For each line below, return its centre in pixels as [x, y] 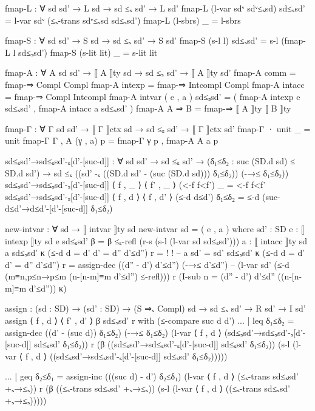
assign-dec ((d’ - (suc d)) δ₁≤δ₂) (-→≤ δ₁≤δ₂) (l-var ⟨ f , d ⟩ [113, 332]
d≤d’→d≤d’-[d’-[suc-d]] [46, 208]
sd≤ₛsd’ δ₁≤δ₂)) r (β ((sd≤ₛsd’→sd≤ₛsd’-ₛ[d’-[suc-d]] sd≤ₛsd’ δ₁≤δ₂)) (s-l [162, 344]
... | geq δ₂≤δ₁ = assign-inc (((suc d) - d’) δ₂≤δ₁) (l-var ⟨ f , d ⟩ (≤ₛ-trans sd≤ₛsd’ [152, 376]
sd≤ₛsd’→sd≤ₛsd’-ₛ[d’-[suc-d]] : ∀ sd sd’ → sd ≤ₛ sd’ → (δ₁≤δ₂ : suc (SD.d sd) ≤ [150, 160]
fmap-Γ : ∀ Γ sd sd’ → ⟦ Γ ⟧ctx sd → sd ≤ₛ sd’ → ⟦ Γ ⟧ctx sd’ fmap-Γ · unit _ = [158, 128]
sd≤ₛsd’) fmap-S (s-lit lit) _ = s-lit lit [88, 52]
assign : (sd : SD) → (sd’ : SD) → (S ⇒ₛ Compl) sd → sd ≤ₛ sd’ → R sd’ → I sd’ [155, 308]
